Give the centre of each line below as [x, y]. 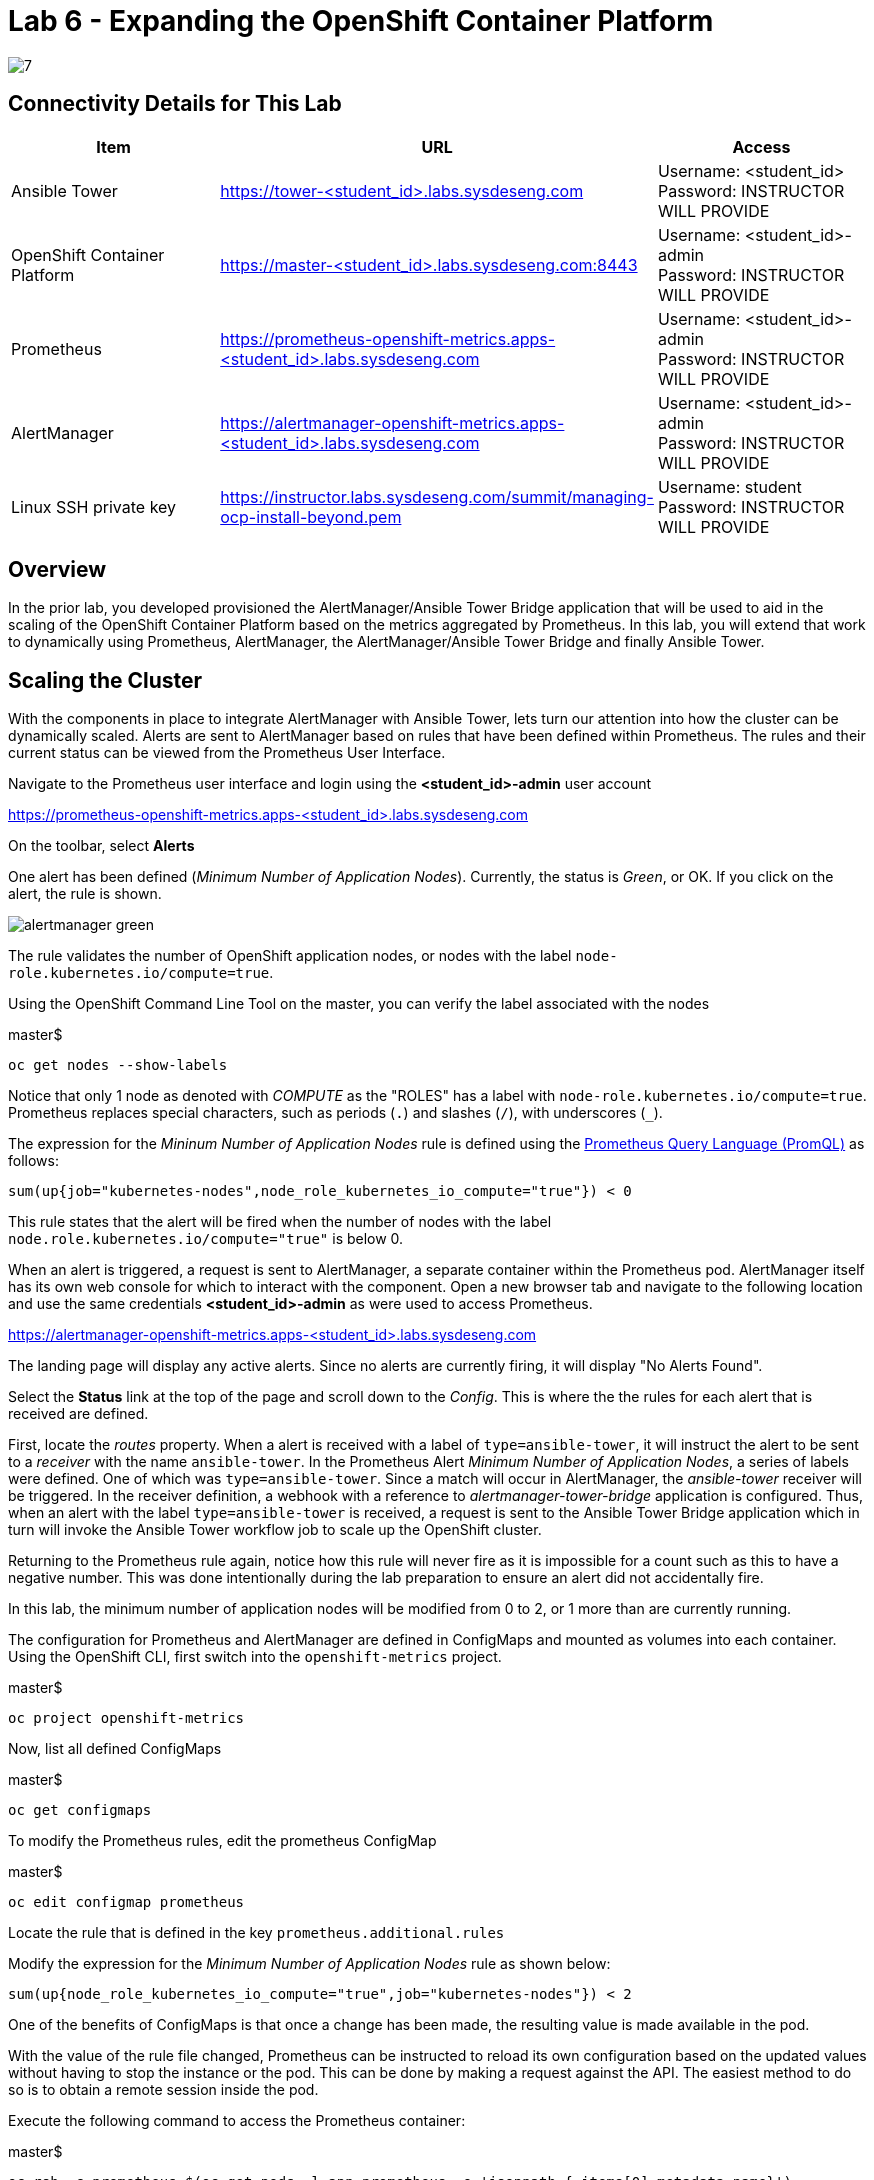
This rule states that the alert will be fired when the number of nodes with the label [280, 1222]
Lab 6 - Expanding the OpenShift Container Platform [361, 21]
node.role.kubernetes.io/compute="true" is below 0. [206, 1239]
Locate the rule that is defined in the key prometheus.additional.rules [256, 1933]
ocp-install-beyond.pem [311, 516]
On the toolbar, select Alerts [101, 846]
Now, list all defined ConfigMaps [115, 1749]
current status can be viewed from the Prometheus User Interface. [227, 753]
